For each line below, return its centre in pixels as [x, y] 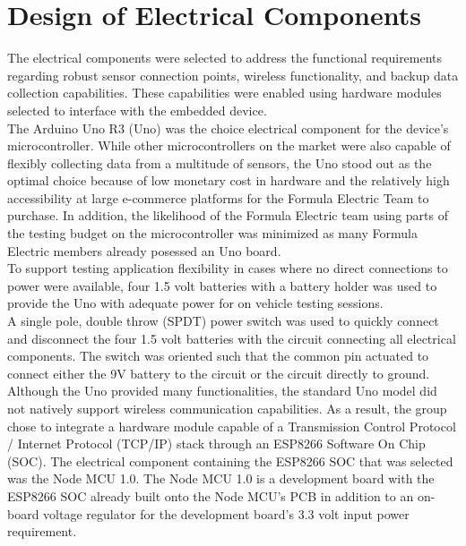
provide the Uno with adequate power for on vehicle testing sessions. [195, 303]
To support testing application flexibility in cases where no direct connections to [228, 268]
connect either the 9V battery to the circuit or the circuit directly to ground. [219, 373]
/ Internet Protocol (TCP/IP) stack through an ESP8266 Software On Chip [216, 444]
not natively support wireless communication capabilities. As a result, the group [227, 408]
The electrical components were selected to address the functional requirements [225, 58]
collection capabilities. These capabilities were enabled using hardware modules [224, 93]
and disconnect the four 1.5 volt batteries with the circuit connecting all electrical [232, 338]
